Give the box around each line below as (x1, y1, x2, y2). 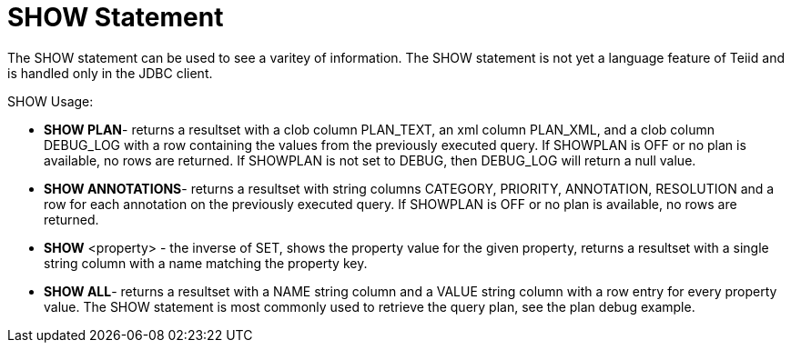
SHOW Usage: (7, 93, 94, 109)
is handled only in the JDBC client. (7, 65, 213, 81)
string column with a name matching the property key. (44, 255, 368, 271)
